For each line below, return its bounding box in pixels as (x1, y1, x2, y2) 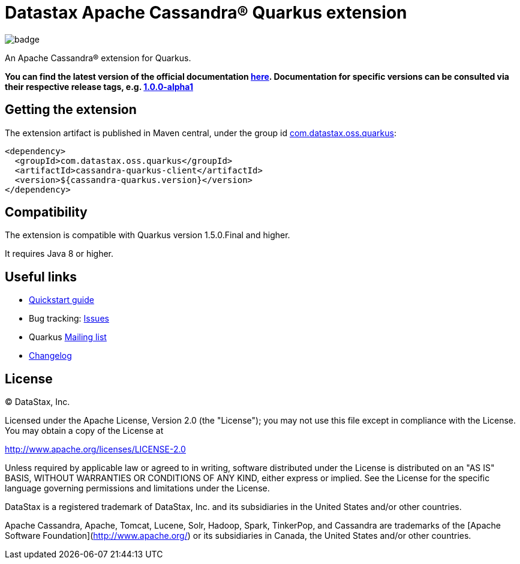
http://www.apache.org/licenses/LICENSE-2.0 (5, 444, 186, 455)
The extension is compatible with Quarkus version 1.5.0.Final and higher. (5, 230, 290, 241)
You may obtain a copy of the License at (5, 425, 164, 436)
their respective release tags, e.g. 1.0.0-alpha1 (5, 81, 193, 92)
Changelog (29, 350, 72, 361)
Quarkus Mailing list (29, 332, 107, 343)
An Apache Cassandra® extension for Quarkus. (5, 52, 191, 63)
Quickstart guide (29, 295, 94, 305)
